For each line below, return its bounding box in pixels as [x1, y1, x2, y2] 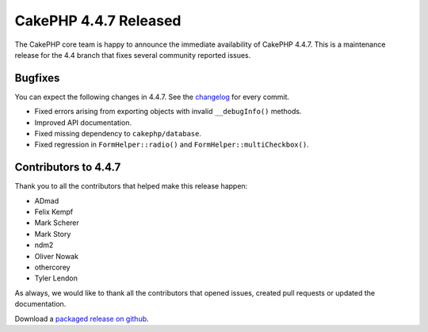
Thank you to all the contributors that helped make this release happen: [14, 181, 248, 191]
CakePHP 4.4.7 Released [14, 12, 182, 29]
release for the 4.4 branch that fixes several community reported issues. [14, 50, 251, 59]
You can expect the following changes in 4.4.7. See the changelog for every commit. [14, 92, 289, 101]
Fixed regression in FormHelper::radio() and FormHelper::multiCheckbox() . [34, 139, 309, 150]
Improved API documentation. [34, 117, 132, 127]
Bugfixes [14, 71, 60, 85]
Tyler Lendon [34, 273, 78, 283]
